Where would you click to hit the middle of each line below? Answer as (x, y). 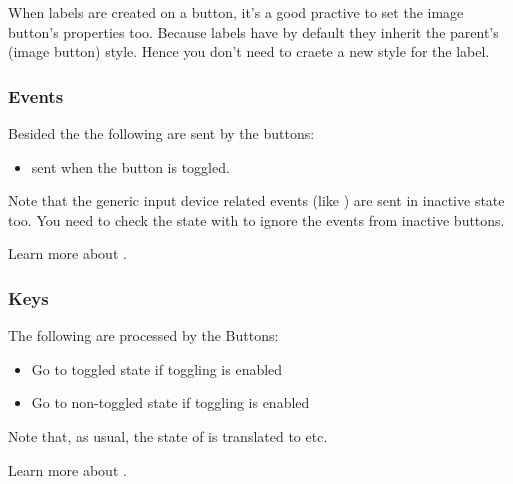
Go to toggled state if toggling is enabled (157, 368)
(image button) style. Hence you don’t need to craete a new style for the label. (249, 51)
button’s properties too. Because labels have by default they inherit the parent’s (253, 31)
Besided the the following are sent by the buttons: (161, 133)
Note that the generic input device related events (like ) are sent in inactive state (256, 200)
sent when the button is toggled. (130, 166)
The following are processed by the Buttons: (143, 335)
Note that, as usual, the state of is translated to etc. (168, 435)
